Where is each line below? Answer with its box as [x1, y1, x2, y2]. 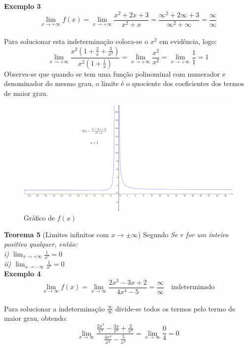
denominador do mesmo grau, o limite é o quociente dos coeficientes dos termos [4, 78, 244, 88]
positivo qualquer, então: [4, 239, 78, 249]
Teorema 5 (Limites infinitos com [4, 229, 109, 239]
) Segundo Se [138, 229, 178, 239]
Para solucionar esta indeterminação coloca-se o [4, 36, 148, 46]
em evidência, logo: [159, 36, 217, 46]
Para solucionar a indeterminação [4, 303, 105, 313]
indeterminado [171, 284, 215, 291]
